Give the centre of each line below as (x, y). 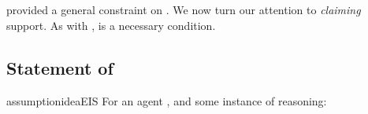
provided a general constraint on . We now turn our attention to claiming (184, 10)
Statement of (60, 67)
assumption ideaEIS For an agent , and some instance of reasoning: (167, 100)
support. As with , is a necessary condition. (111, 25)
